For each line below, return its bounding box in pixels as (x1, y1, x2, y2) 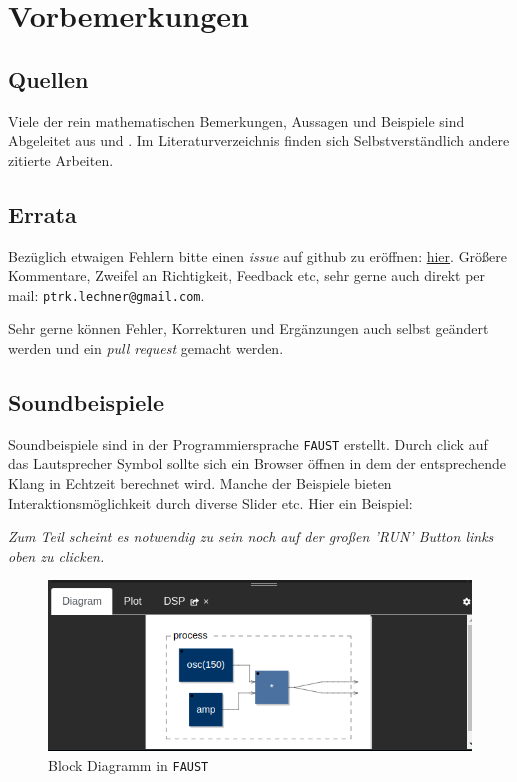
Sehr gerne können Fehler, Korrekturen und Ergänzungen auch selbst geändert (8, 318, 489, 339)
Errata (8, 198, 77, 229)
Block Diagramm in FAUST (48, 755, 209, 776)
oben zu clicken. (8, 545, 105, 566)
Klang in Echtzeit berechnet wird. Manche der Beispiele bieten (8, 473, 392, 494)
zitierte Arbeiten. (8, 149, 114, 170)
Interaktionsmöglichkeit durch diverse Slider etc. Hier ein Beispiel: (8, 492, 413, 513)
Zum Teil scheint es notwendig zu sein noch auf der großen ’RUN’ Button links (8, 526, 494, 547)
